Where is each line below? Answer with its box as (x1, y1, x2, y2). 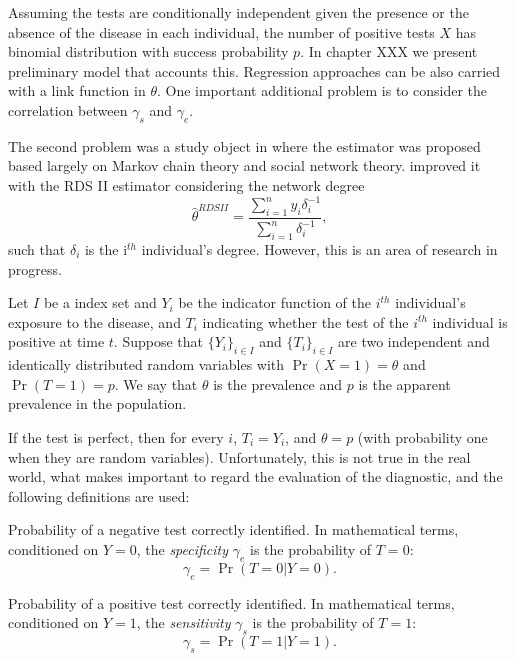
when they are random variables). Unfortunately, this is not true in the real (8, 446, 471, 467)
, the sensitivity (136, 612, 231, 633)
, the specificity (136, 538, 229, 559)
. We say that (114, 373, 198, 394)
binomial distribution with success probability (8, 41, 289, 62)
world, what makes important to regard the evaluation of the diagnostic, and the (8, 466, 503, 487)
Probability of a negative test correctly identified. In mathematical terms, (8, 519, 459, 540)
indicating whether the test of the (202, 311, 409, 332)
